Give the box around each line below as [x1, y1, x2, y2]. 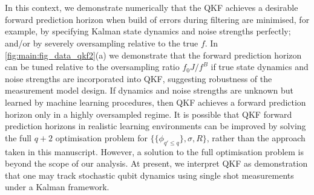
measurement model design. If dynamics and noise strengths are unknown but [5, 84, 293, 97]
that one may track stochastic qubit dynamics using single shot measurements [5, 168, 294, 181]
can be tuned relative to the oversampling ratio [5, 60, 180, 73]
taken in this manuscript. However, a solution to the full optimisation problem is [5, 145, 304, 158]
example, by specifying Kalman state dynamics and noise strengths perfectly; [5, 25, 291, 37]
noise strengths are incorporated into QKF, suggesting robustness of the [5, 72, 272, 85]
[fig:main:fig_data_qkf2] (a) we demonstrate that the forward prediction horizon [5, 48, 302, 61]
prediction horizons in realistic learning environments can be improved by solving [5, 120, 306, 132]
